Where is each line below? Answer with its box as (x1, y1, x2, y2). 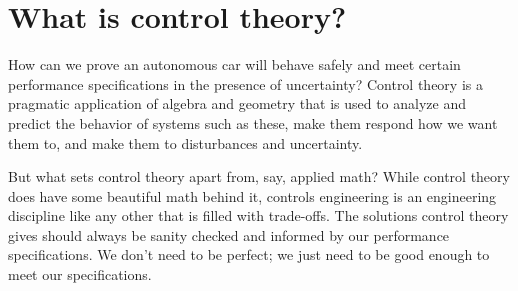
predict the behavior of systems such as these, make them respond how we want (8, 112, 498, 133)
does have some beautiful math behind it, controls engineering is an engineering (8, 185, 497, 206)
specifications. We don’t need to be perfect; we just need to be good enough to (8, 244, 490, 265)
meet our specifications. (8, 264, 152, 285)
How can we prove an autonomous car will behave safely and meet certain (8, 54, 461, 75)
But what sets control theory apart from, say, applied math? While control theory (8, 166, 510, 187)
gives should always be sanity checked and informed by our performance (8, 224, 450, 245)
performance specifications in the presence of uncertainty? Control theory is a (8, 73, 483, 94)
